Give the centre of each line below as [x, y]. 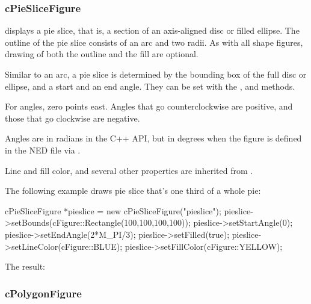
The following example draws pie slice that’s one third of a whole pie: [133, 191]
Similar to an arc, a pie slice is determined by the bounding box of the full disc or [156, 74]
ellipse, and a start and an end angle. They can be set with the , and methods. [150, 86]
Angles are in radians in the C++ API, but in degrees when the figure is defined [153, 138]
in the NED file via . [43, 150]
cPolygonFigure [43, 293]
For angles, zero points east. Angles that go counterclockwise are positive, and [149, 106]
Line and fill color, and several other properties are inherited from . [129, 170]
